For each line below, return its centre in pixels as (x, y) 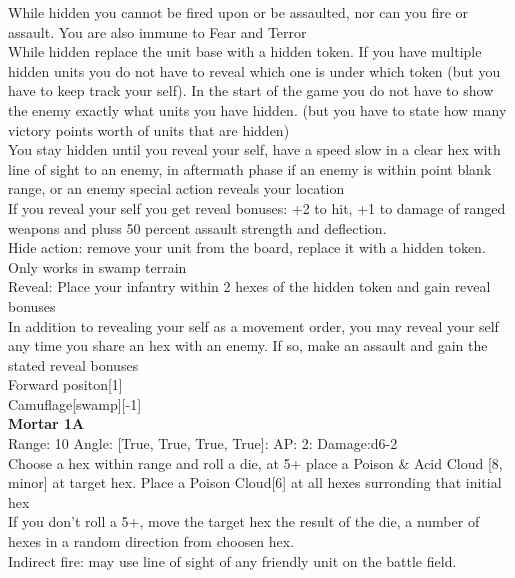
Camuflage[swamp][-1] (75, 403)
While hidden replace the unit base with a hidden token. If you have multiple (245, 51)
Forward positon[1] (65, 384)
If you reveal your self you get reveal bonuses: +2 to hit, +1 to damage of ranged (257, 207)
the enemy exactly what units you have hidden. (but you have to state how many (257, 109)
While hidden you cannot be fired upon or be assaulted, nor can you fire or (238, 12)
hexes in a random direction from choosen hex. (151, 541)
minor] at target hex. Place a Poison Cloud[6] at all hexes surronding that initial (255, 482)
